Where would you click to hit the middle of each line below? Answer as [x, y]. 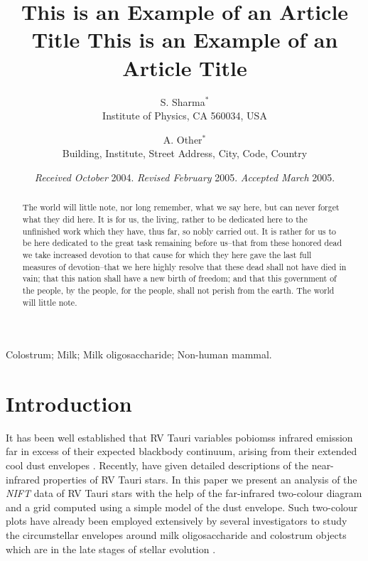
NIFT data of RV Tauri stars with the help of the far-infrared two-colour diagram [184, 493]
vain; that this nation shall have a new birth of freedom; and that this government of [179, 278]
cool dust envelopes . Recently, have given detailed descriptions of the [157, 465]
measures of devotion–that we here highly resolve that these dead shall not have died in [184, 266]
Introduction [69, 403]
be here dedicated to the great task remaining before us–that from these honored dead [182, 243]
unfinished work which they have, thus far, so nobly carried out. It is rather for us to [179, 231]
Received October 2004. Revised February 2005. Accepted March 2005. [185, 177]
